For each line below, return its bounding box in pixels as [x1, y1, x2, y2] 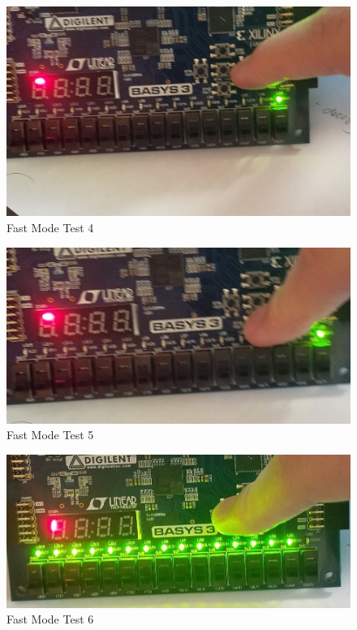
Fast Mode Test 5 [6, 426, 94, 443]
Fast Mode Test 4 [6, 218, 94, 235]
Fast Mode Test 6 [6, 611, 94, 628]
